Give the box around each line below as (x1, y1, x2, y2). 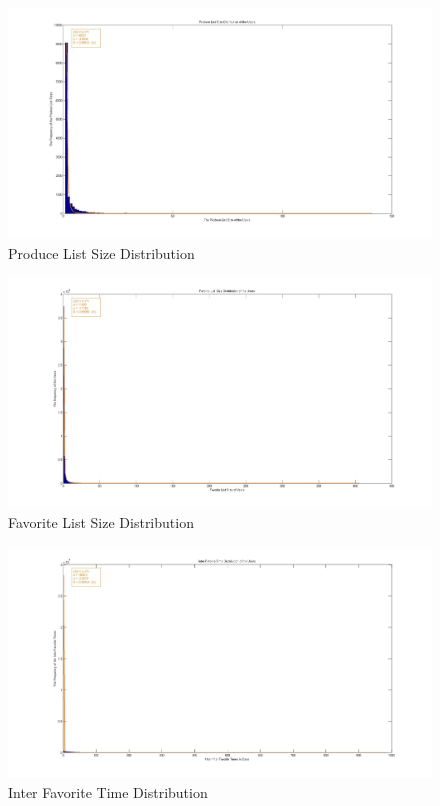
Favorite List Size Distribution (8, 512, 194, 533)
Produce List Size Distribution (8, 242, 195, 263)
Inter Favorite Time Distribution (8, 781, 208, 802)
